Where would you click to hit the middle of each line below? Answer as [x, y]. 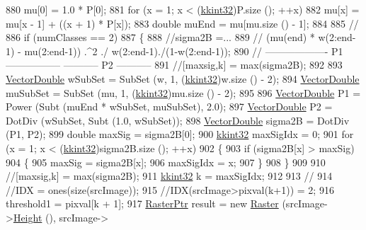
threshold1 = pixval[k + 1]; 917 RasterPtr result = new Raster [142, 203]
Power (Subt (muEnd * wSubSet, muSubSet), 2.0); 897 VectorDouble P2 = [169, 107]
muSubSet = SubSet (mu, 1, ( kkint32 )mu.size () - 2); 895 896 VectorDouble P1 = [183, 92]
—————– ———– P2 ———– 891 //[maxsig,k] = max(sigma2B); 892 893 [174, 65]
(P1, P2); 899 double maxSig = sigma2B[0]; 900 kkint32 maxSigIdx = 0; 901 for [180, 134]
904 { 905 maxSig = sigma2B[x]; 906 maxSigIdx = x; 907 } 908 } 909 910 [166, 162]
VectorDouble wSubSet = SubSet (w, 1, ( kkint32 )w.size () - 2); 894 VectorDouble [183, 78]
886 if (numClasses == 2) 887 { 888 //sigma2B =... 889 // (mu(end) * [160, 37]
